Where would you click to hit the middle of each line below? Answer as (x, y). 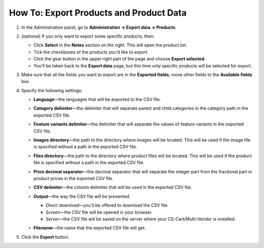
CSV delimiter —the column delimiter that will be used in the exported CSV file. (113, 187)
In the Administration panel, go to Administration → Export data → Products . (99, 27)
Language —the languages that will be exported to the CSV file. (97, 100)
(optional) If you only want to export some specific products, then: (88, 36)
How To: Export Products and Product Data (98, 13)
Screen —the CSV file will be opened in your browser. (99, 212)
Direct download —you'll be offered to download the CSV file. (107, 206)
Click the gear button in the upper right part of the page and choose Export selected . (120, 59)
